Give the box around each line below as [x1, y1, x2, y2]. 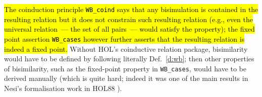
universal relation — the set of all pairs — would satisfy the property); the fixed [4, 24, 255, 34]
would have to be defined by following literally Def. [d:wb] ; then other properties [4, 53, 254, 64]
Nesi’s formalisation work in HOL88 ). [4, 82, 122, 93]
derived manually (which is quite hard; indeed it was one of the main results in [4, 73, 248, 83]
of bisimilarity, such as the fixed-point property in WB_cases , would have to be [4, 63, 247, 73]
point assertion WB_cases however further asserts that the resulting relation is [4, 33, 245, 44]
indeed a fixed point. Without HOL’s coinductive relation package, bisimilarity [4, 43, 248, 54]
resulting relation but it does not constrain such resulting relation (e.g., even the [4, 14, 253, 24]
